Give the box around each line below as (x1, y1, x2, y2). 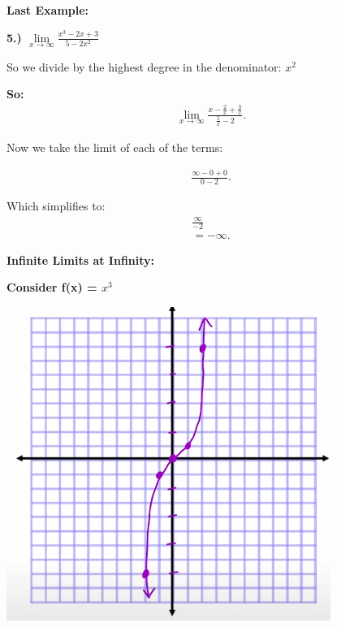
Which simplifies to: (6, 197, 106, 214)
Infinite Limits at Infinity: (6, 251, 155, 268)
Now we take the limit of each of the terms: (6, 139, 223, 156)
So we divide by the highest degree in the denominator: (6, 58, 282, 75)
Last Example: (6, 2, 89, 18)
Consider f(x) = (6, 279, 97, 296)
